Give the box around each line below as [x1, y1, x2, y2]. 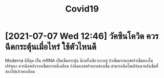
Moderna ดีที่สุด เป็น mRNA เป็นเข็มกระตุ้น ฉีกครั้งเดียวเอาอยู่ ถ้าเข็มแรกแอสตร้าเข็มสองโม [5, 57, 153, 63]
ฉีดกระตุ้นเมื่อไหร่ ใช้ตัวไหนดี [5, 41, 97, 52]
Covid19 [65, 3, 99, 15]
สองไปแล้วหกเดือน [5, 68, 35, 74]
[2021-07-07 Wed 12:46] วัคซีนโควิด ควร [5, 31, 159, 42]
